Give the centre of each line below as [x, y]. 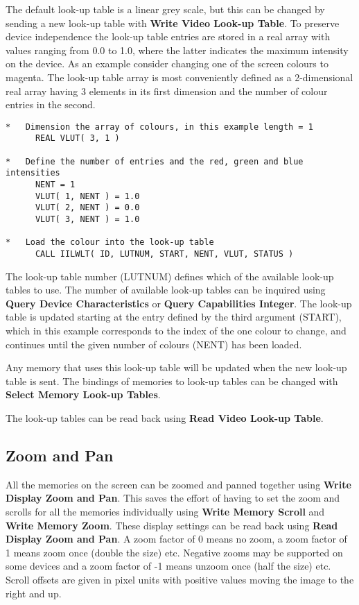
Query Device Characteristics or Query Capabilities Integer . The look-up [179, 303]
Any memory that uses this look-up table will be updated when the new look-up [176, 367]
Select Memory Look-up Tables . [83, 394]
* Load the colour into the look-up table [110, 242]
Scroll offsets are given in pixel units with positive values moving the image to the [180, 579]
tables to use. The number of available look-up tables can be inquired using [166, 290]
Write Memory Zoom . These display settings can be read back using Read [172, 525]
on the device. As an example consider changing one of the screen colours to [167, 63]
